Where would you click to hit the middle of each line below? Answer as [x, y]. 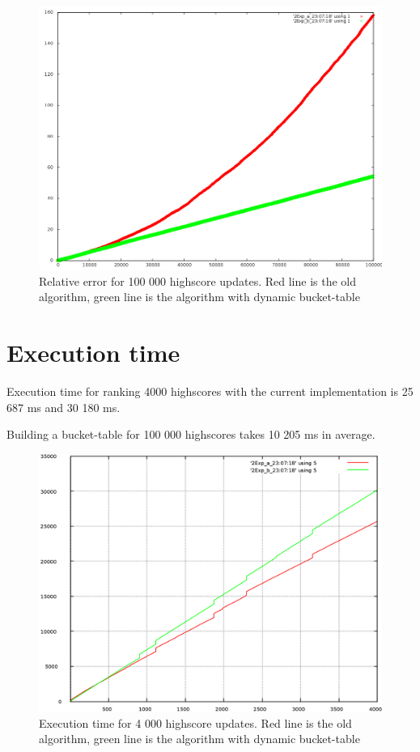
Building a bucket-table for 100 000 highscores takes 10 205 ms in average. [191, 434]
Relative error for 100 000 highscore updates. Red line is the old [198, 280]
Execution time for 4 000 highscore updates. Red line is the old [195, 722]
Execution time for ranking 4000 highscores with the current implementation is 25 [210, 391]
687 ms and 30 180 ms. [64, 407]
